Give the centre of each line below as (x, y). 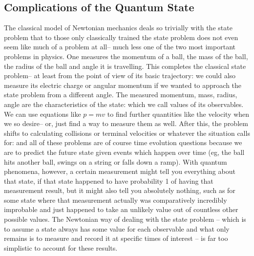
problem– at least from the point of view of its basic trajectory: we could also (120, 75)
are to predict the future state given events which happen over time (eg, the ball (124, 152)
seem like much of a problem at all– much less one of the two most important (120, 47)
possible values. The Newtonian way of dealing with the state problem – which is (125, 219)
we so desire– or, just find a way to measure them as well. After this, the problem (126, 123)
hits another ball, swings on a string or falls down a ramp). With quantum (116, 161)
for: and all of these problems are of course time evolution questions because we (123, 142)
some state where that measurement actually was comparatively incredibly (116, 200)
